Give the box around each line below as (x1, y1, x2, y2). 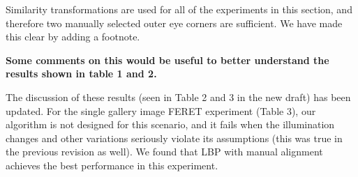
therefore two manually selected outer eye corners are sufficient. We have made (6, 15, 343, 30)
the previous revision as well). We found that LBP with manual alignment (6, 144, 323, 159)
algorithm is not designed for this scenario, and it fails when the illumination (6, 117, 335, 132)
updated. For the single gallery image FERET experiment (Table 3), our (6, 103, 316, 118)
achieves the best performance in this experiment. (6, 157, 218, 172)
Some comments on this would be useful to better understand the (6, 52, 329, 67)
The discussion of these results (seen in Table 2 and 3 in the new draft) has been (6, 89, 351, 104)
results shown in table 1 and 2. (6, 66, 157, 81)
